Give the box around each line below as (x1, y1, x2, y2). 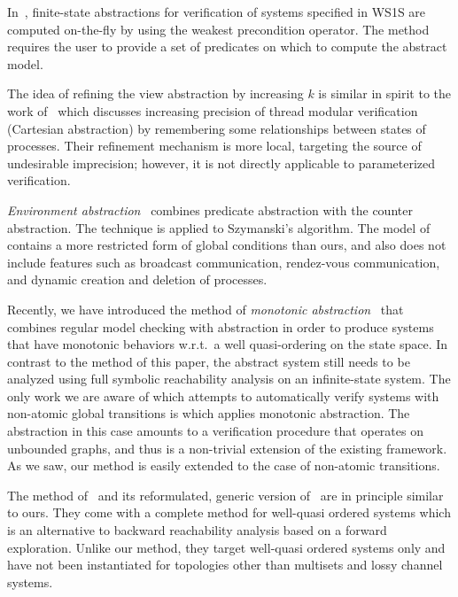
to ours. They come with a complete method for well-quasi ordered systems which (7, 503, 451, 522)
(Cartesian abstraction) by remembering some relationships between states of (7, 119, 426, 137)
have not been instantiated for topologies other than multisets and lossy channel (7, 555, 443, 574)
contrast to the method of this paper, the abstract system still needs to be (7, 352, 410, 370)
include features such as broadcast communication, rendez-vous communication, (7, 252, 440, 271)
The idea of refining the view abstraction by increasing (7, 84, 304, 103)
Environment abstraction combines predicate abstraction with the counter (7, 200, 413, 219)
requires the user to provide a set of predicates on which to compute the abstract (7, 37, 447, 56)
